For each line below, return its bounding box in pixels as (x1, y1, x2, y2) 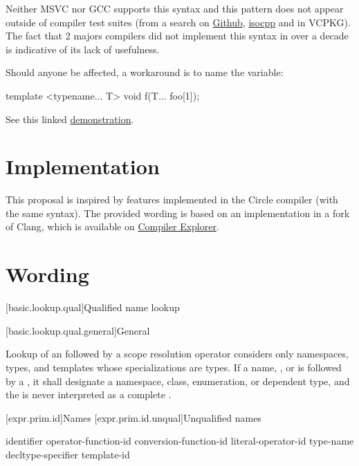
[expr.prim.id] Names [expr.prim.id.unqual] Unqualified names (6, 410, 261, 425)
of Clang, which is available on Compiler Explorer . (6, 219, 219, 234)
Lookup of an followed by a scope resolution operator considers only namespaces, (6, 346, 349, 361)
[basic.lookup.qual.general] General (6, 323, 150, 337)
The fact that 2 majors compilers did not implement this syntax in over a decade (6, 28, 349, 43)
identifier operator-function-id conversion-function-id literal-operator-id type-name (6, 434, 354, 448)
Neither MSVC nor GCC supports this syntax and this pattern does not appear (6, 1, 344, 15)
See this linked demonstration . (6, 111, 134, 126)
